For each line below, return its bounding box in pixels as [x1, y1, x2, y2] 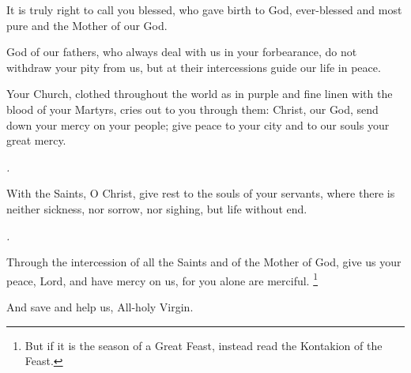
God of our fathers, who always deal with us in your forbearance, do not [6, 43, 357, 60]
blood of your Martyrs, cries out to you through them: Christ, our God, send [6, 100, 379, 117]
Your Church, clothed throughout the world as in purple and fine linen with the [6, 85, 393, 102]
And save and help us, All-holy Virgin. [6, 298, 194, 315]
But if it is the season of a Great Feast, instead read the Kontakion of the [25, 337, 383, 353]
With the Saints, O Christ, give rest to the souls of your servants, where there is [6, 185, 395, 202]
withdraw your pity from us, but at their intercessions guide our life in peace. [6, 58, 381, 75]
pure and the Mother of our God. [6, 17, 168, 33]
